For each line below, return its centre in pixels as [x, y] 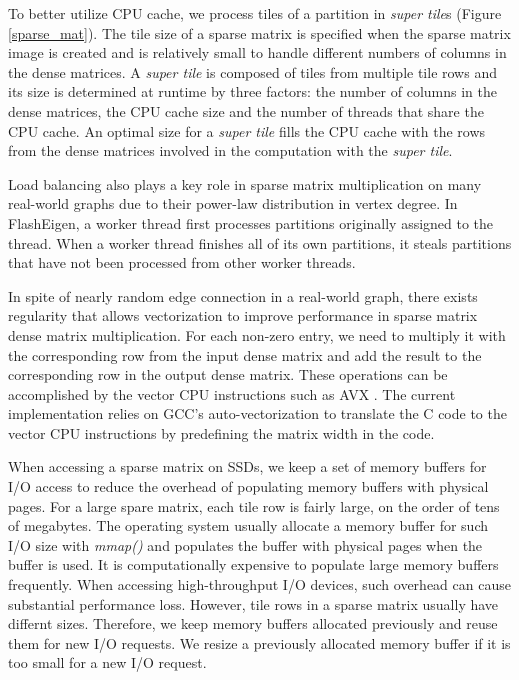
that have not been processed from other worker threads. [182, 262]
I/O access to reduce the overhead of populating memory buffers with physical [248, 486]
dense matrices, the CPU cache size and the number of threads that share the [246, 110]
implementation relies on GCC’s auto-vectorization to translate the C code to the [257, 413]
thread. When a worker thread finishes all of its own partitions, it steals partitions [260, 242]
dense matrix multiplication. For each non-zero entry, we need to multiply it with [257, 334]
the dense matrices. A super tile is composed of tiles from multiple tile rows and [252, 71]
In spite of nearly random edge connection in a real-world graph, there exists [243, 295]
